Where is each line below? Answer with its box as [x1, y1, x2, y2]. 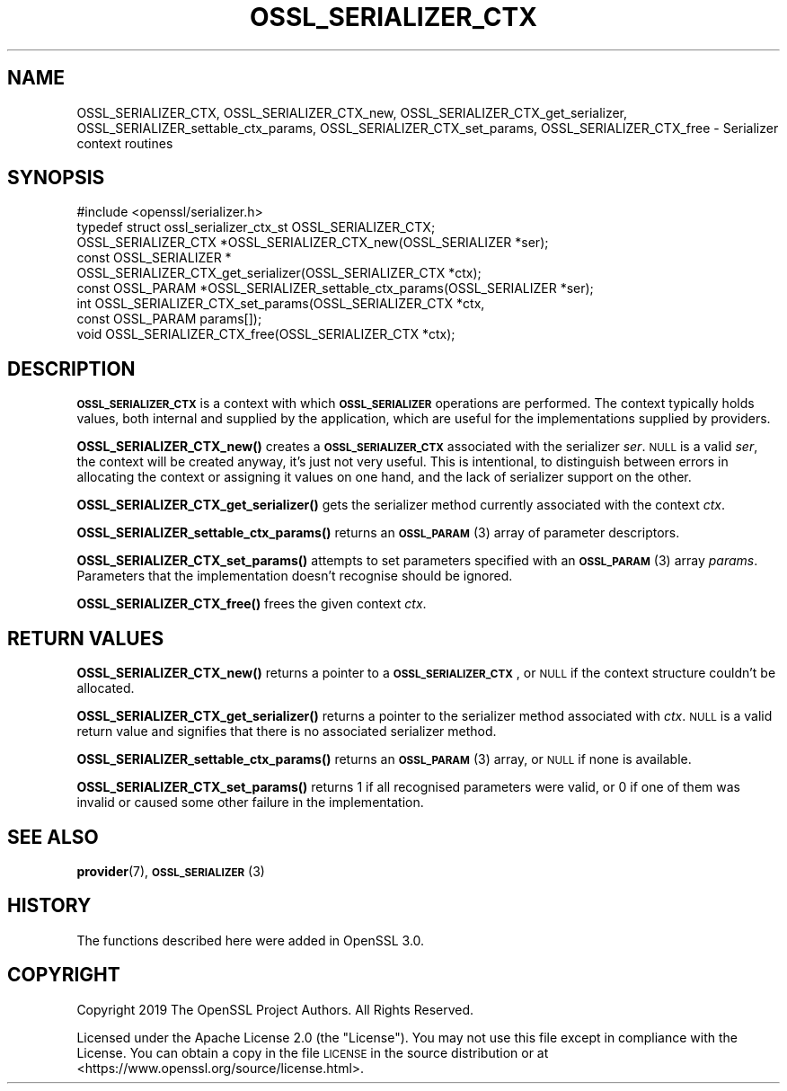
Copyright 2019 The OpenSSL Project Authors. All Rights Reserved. [76, 1001, 474, 1017]
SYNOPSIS [7, 166, 105, 190]
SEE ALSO [7, 825, 99, 848]
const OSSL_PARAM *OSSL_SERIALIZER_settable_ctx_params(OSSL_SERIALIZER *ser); [76, 280, 594, 297]
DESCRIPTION [7, 357, 136, 380]
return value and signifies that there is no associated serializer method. [76, 723, 497, 740]
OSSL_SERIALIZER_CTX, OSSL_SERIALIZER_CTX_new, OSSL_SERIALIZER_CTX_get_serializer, [76, 104, 628, 120]
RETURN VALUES [7, 626, 164, 650]
